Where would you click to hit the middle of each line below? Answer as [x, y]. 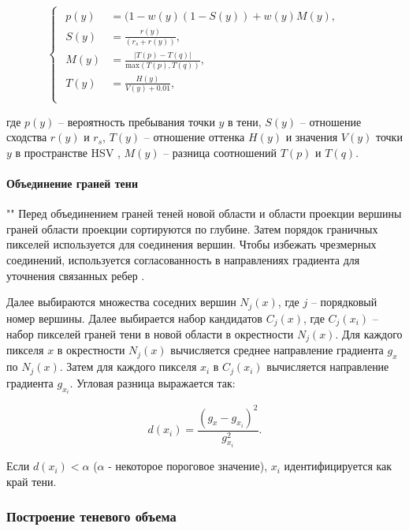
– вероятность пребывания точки [137, 121]
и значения [312, 137]
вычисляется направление [328, 366]
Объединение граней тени [72, 183]
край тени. [32, 481]
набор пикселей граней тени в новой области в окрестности [150, 334]
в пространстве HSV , [68, 152]
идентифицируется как [338, 466]
